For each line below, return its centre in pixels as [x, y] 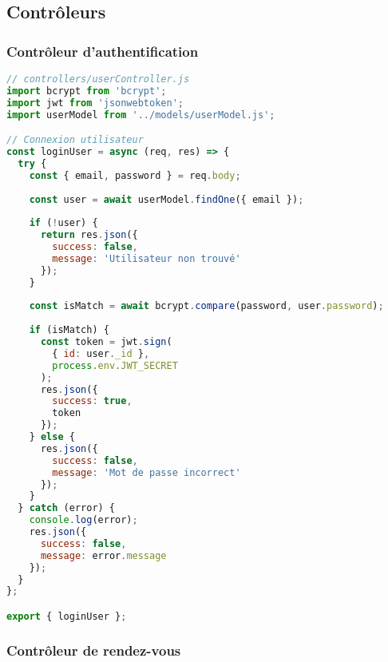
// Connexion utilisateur [75, 140]
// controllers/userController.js [98, 79]
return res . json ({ [89, 235]
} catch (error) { [67, 508]
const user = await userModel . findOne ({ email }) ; [166, 199]
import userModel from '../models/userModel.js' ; [141, 115]
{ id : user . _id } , [101, 353]
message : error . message [103, 555]
